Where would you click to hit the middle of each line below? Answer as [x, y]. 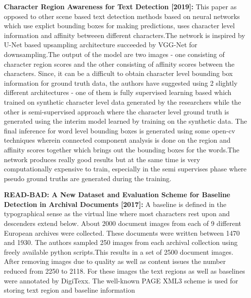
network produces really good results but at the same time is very [102, 159]
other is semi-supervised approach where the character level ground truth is [117, 111]
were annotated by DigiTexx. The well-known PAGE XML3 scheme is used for [121, 280]
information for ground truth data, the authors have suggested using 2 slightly [121, 83]
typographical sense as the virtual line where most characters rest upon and [117, 214]
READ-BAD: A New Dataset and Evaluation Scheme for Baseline [117, 195]
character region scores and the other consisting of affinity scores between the [119, 64]
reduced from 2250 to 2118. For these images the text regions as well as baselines [125, 271]
